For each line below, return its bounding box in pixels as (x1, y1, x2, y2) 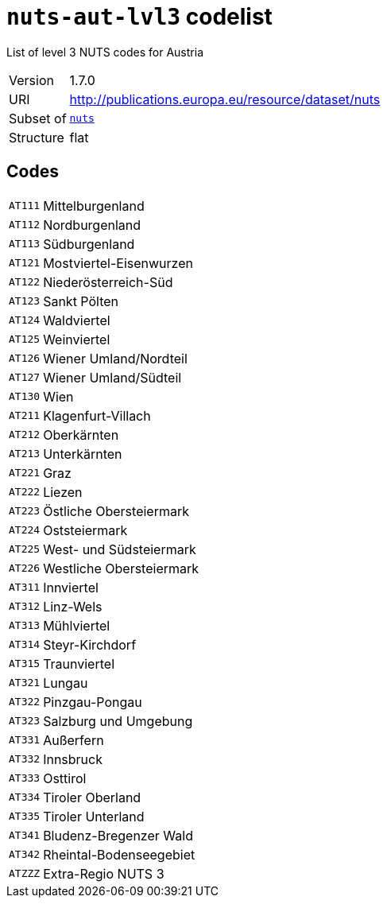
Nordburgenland (43, 216, 141, 233)
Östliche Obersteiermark (43, 502, 189, 519)
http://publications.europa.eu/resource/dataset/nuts (69, 91, 381, 107)
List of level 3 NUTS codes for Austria (6, 45, 203, 59)
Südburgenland (43, 235, 135, 252)
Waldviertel (43, 312, 110, 328)
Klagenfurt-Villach (43, 407, 151, 424)
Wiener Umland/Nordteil (43, 350, 188, 367)
